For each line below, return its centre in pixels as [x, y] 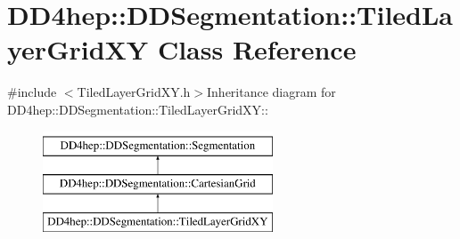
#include [32, 92]
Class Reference [257, 49]
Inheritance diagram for [271, 92]
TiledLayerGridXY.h [134, 92]
